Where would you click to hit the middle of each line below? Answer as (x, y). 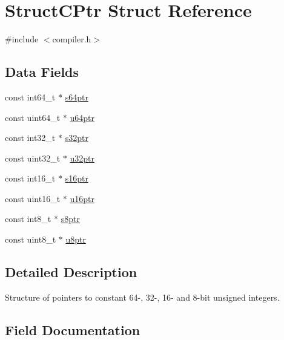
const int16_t (30, 178)
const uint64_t (33, 117)
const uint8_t (31, 239)
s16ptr (77, 178)
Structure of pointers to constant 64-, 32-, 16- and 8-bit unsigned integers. (142, 297)
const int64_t (30, 96)
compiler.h (72, 39)
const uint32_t (33, 158)
